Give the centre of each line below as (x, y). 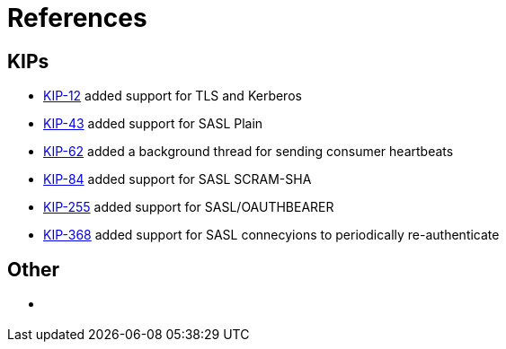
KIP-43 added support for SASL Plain (153, 124)
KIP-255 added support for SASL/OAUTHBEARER (189, 207)
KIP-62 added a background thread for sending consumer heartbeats (249, 152)
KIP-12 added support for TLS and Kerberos (173, 96)
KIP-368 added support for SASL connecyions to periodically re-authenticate (271, 235)
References (77, 18)
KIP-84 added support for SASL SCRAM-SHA (178, 179)
